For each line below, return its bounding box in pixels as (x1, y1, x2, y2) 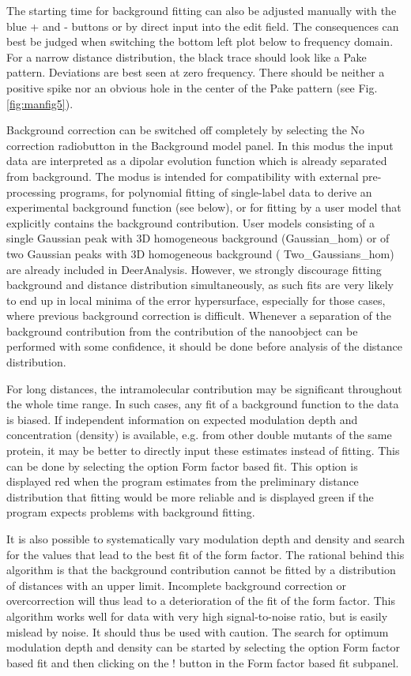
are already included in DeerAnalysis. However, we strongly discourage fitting (6, 261, 382, 277)
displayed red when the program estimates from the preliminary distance (6, 473, 359, 490)
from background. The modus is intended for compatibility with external (6, 167, 359, 184)
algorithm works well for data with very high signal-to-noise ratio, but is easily (6, 607, 388, 624)
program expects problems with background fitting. (6, 504, 255, 520)
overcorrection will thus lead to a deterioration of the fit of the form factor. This (6, 592, 395, 609)
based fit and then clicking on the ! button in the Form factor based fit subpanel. (6, 654, 399, 670)
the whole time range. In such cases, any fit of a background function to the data (6, 396, 399, 412)
